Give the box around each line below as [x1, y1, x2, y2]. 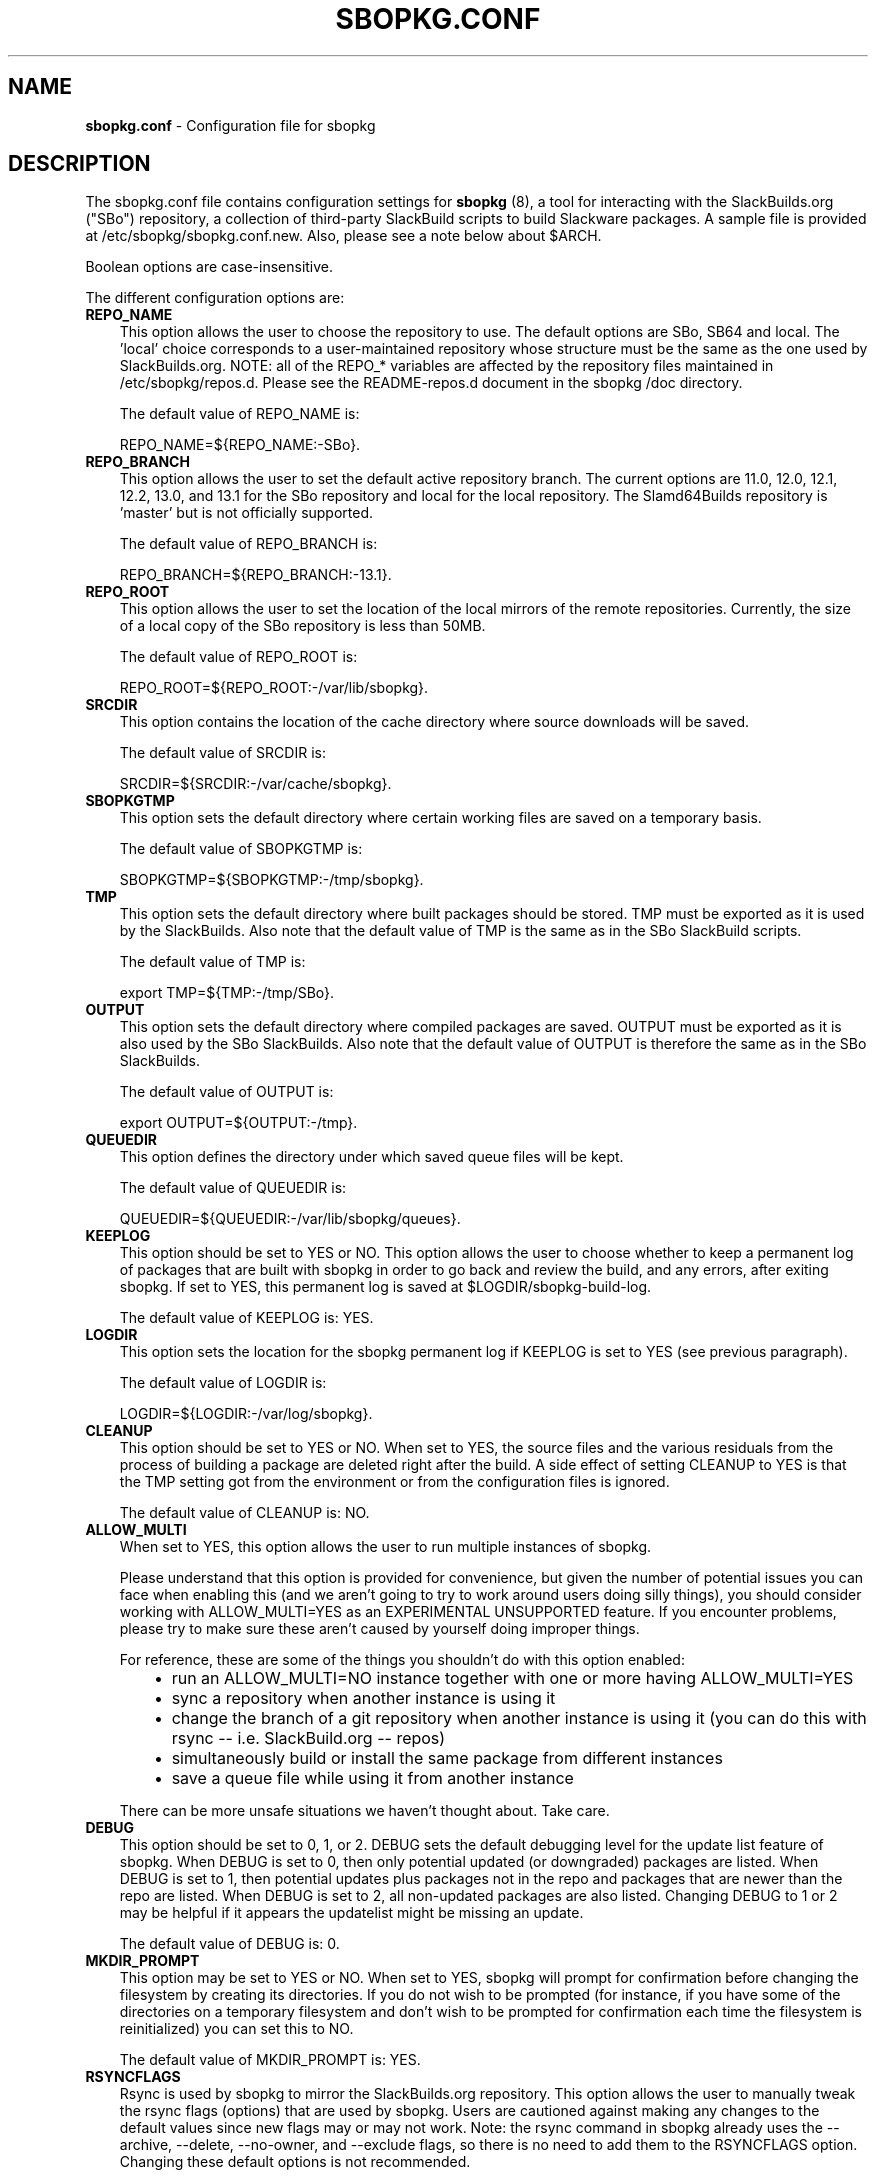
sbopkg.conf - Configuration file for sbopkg [85, 116, 376, 134]
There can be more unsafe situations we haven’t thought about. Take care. [119, 1802, 610, 1820]
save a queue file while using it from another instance [171, 1768, 574, 1789]
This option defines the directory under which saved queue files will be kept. [119, 1148, 624, 1166]
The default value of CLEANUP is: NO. [119, 1504, 370, 1522]
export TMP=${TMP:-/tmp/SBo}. [119, 984, 335, 1002]
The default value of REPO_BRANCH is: [119, 535, 378, 553]
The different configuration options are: [85, 289, 345, 307]
